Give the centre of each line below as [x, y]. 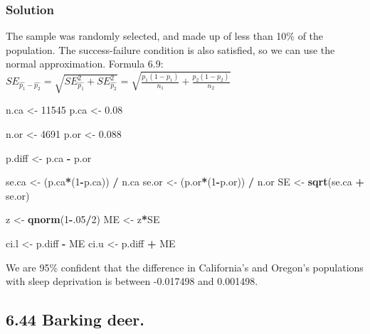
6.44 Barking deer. [75, 319]
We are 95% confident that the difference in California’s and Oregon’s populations [185, 267]
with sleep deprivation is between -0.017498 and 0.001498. [132, 281]
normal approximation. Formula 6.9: [85, 64]
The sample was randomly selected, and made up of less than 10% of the [165, 36]
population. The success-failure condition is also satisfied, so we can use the [170, 49]
